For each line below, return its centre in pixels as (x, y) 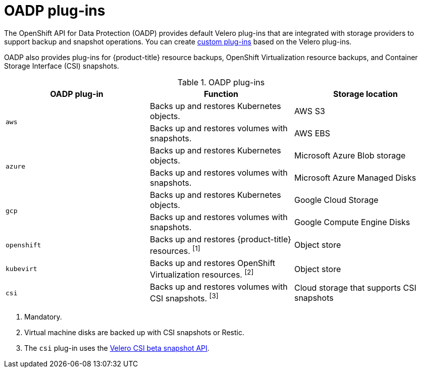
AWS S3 (309, 111)
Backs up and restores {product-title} (220, 239)
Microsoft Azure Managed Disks (355, 177)
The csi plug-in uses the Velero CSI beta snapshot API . (117, 348)
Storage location (365, 94)
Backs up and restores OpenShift (213, 263)
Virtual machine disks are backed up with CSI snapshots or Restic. (134, 332)
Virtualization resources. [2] (202, 274)
